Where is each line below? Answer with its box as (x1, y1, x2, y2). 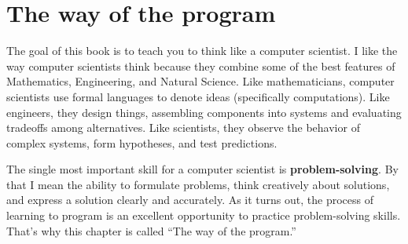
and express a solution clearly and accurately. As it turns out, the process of (6, 191, 374, 208)
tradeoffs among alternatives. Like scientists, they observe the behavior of (6, 119, 360, 136)
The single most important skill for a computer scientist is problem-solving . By (6, 161, 399, 177)
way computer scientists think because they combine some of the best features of (6, 57, 395, 74)
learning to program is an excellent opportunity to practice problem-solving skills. (6, 207, 401, 224)
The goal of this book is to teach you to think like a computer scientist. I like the (6, 42, 398, 59)
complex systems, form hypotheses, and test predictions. (6, 134, 278, 151)
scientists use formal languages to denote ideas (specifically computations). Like (6, 88, 390, 104)
